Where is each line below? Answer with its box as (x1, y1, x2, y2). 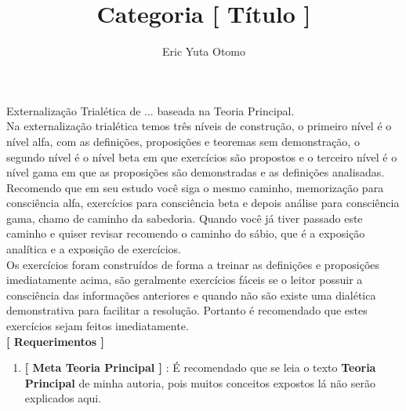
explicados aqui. (24, 390, 102, 406)
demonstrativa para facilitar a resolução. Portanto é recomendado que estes (6, 302, 368, 318)
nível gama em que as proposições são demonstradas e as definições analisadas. (6, 164, 385, 180)
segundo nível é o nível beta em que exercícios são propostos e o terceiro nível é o (6, 148, 397, 165)
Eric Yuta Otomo (161, 43, 246, 60)
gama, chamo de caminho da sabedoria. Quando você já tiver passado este (6, 209, 363, 226)
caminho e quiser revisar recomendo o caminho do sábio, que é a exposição (6, 225, 365, 242)
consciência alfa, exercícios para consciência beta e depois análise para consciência (6, 195, 400, 211)
